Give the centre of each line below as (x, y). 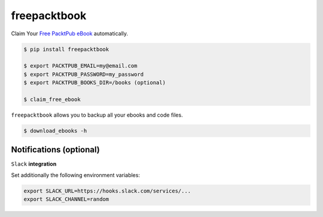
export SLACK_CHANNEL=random (66, 199)
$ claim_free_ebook (52, 99)
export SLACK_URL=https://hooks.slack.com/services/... (107, 191)
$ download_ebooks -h (55, 131)
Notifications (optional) (55, 150)
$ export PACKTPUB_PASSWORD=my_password (83, 74)
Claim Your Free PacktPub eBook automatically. (70, 33)
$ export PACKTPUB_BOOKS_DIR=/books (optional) (95, 83)
